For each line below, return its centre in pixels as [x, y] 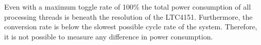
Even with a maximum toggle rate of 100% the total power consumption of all [128, 7]
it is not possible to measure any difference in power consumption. [109, 36]
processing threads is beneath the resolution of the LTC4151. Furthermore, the [128, 16]
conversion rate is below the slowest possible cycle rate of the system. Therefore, [131, 27]
